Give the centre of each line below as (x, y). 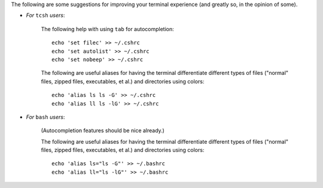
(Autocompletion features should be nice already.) (103, 131)
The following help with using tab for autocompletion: (108, 29)
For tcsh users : (45, 16)
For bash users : (45, 117)
